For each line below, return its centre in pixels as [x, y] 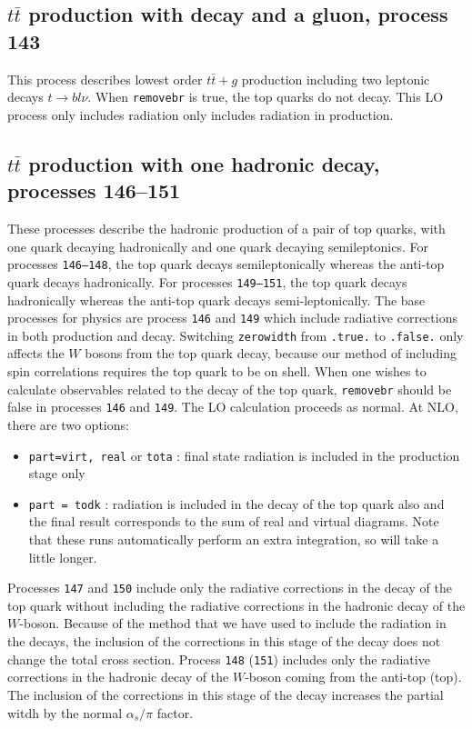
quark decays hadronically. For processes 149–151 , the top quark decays [207, 281]
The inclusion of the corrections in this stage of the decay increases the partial [226, 694]
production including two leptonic [336, 79]
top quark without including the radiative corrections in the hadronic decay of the [236, 605]
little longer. [63, 557]
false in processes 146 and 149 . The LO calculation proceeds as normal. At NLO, [233, 407]
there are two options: [68, 424]
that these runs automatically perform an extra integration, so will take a [234, 539]
